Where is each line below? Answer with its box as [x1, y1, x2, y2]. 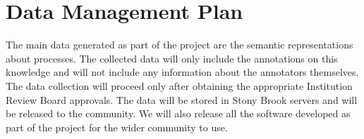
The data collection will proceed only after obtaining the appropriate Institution [6, 78, 353, 93]
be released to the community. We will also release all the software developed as [6, 106, 351, 121]
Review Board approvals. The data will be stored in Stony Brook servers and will [6, 92, 358, 107]
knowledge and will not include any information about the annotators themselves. [6, 65, 359, 79]
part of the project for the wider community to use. [6, 119, 228, 134]
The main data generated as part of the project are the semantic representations [6, 37, 353, 52]
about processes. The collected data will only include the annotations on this [6, 51, 338, 65]
